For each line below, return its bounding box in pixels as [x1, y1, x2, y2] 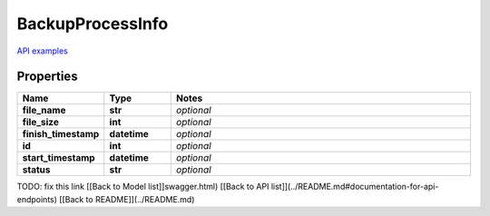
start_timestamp [22, 152, 95, 164]
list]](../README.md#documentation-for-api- [270, 182, 439, 192]
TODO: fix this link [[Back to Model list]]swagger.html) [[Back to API [16, 182, 269, 192]
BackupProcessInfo [16, 14, 169, 34]
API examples [16, 45, 68, 56]
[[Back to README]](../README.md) [59, 193, 195, 204]
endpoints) [16, 193, 58, 204]
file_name [22, 104, 66, 117]
